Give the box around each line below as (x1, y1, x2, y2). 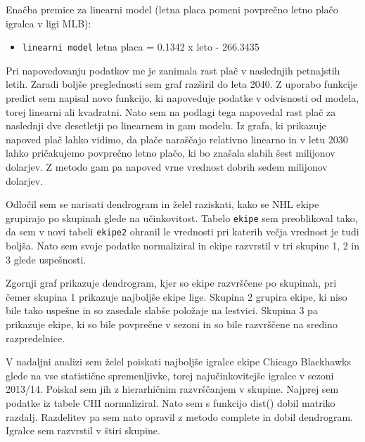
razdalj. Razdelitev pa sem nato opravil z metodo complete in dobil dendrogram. (6, 409, 353, 424)
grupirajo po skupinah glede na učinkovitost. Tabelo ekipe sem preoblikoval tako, (6, 210, 358, 225)
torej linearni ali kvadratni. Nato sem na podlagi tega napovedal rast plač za (6, 104, 336, 119)
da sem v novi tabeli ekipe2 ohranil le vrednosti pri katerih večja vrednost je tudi (6, 224, 359, 239)
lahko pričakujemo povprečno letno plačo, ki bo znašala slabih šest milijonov (6, 145, 335, 160)
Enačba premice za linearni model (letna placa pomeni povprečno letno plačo (6, 2, 338, 16)
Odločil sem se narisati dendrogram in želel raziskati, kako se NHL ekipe (6, 197, 319, 212)
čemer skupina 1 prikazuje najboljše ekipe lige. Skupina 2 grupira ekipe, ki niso (6, 289, 347, 304)
